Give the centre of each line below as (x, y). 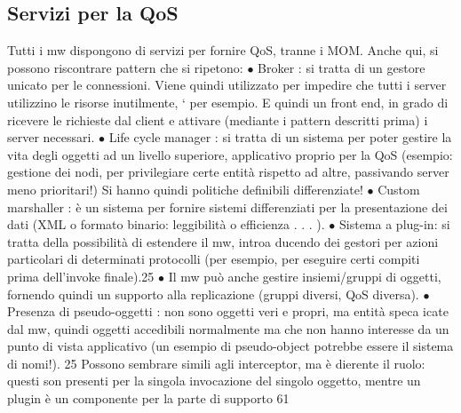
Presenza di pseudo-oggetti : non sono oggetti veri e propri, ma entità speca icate (228, 311)
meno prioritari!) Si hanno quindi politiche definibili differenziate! (185, 189)
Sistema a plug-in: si (395, 224)
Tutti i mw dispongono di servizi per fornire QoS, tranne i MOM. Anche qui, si (223, 50)
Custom (399, 189)
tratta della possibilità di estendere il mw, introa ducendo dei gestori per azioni (223, 241)
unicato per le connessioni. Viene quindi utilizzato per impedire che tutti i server (227, 85)
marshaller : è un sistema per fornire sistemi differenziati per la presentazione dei (227, 206)
